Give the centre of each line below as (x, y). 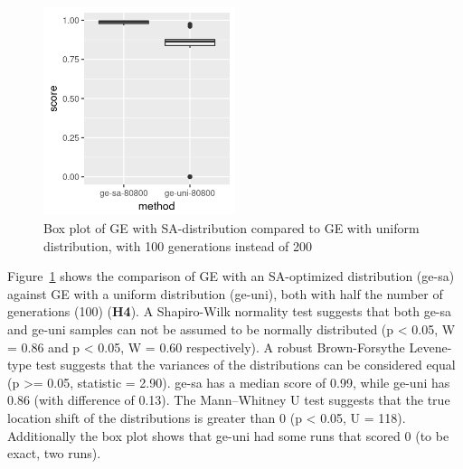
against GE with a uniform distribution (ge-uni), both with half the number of (225, 293)
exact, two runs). (54, 453)
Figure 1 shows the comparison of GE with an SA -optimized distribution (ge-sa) (231, 276)
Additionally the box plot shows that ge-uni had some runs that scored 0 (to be (228, 435)
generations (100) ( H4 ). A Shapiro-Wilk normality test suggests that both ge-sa (230, 311)
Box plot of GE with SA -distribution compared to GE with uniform (231, 228)
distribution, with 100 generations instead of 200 (178, 245)
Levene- (430, 347)
